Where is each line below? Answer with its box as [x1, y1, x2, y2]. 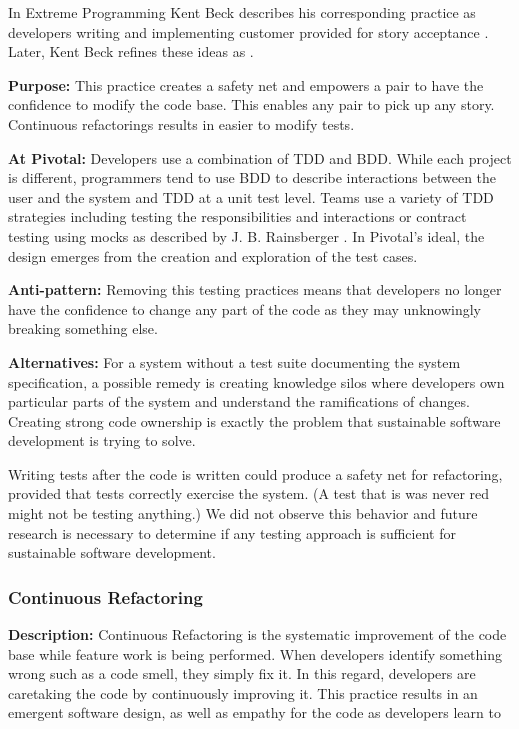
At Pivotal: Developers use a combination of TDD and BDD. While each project [8, 147, 512, 168]
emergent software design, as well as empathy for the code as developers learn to [8, 702, 501, 723]
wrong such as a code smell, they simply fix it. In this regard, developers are [8, 663, 476, 684]
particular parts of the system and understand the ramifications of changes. [8, 391, 470, 412]
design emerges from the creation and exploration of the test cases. [8, 245, 418, 266]
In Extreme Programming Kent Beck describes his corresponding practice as [8, 2, 476, 22]
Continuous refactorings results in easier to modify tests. [8, 113, 355, 134]
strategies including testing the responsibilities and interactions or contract [8, 206, 467, 227]
